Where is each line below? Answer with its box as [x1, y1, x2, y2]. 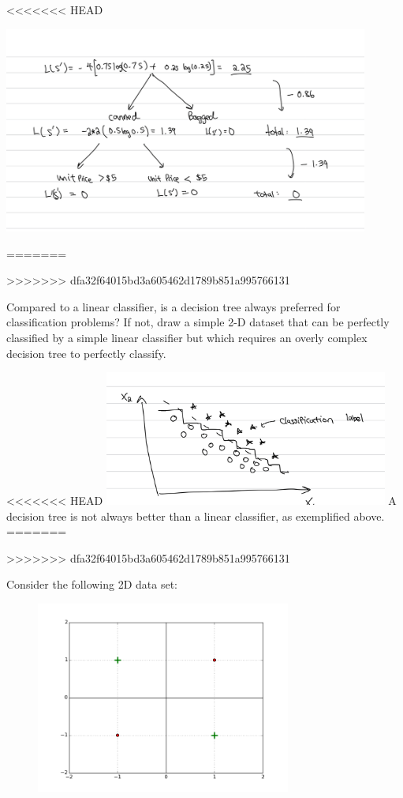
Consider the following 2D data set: [6, 576, 177, 593]
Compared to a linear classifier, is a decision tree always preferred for [6, 298, 341, 314]
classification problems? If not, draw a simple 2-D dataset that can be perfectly [6, 314, 390, 330]
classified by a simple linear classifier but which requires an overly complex [6, 329, 368, 346]
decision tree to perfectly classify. [6, 344, 166, 361]
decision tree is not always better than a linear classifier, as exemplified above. [6, 507, 385, 524]
